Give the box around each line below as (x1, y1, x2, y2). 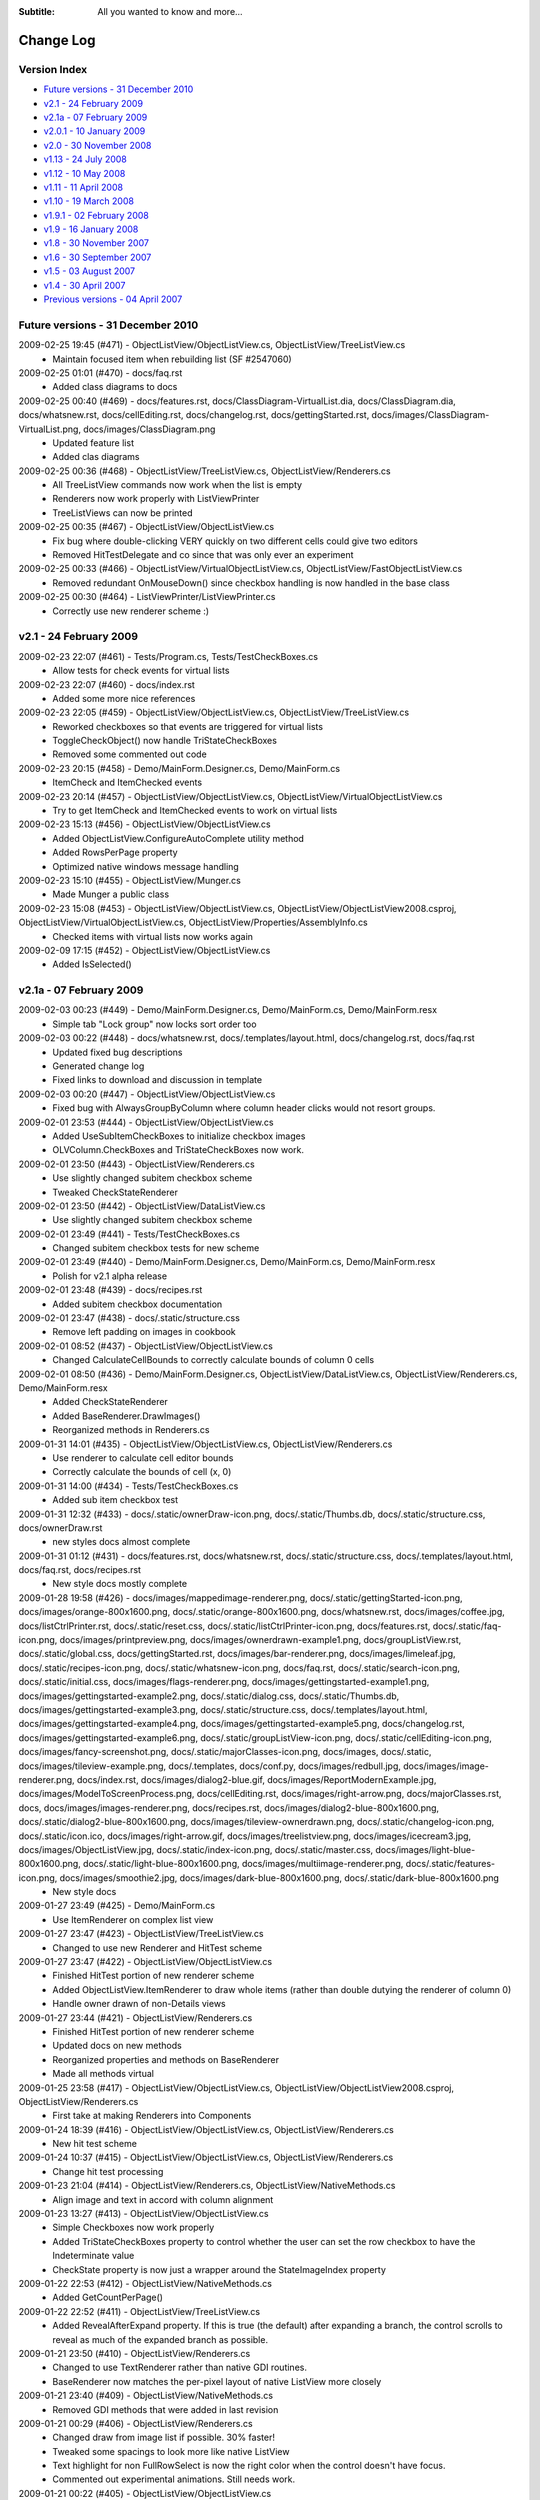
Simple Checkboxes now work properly (52, 2221, 215, 2234)
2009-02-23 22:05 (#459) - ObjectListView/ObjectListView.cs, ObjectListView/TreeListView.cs (18, 706, 410, 719)
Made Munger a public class (52, 888, 170, 900)
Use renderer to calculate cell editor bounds (52, 1451, 234, 1464)
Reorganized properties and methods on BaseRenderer (52, 2053, 280, 2065)
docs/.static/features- (405, 1858, 495, 1870)
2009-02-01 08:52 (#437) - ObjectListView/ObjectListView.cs (18, 1340, 274, 1352)
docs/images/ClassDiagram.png (83, 423, 216, 435)
